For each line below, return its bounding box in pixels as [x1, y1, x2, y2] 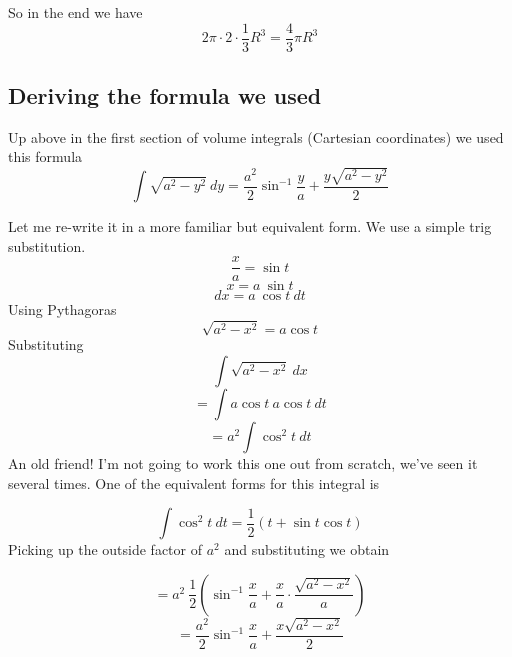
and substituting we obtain [224, 539, 390, 560]
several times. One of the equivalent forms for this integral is [8, 472, 380, 493]
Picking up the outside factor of [8, 539, 202, 560]
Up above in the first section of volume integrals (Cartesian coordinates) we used [8, 126, 504, 147]
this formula [8, 146, 83, 167]
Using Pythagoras [8, 299, 117, 320]
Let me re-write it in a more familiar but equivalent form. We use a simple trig [8, 216, 492, 237]
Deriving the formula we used [8, 80, 322, 111]
